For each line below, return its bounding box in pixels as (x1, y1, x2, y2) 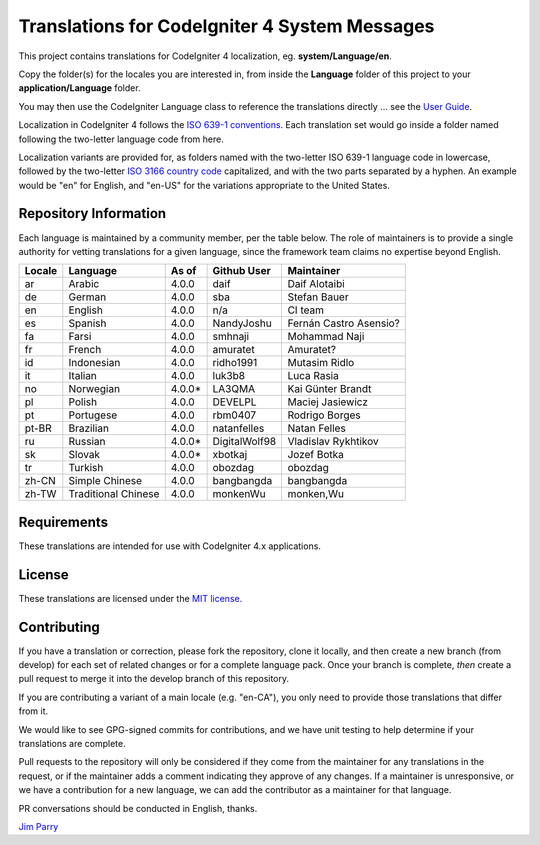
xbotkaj (212, 448, 248, 462)
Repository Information (18, 205, 167, 222)
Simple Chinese (68, 474, 143, 488)
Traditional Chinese (68, 487, 160, 501)
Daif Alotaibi (287, 277, 345, 291)
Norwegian (68, 382, 120, 396)
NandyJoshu (212, 316, 272, 330)
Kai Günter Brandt (287, 382, 372, 396)
